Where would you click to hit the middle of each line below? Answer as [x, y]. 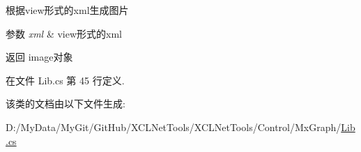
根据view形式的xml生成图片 [67, 10]
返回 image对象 [39, 57]
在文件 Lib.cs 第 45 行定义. [65, 80]
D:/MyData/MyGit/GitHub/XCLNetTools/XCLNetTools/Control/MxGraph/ [174, 127]
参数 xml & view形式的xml [64, 33]
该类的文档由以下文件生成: [66, 104]
